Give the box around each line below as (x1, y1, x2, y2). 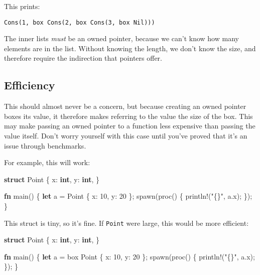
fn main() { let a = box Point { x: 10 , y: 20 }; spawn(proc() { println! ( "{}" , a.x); (4, 251, 255, 261)
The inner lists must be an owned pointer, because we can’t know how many (4, 33, 239, 44)
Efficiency (4, 77, 55, 93)
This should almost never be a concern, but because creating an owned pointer (4, 101, 246, 111)
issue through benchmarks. (4, 140, 86, 151)
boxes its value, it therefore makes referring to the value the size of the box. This (4, 110, 253, 121)
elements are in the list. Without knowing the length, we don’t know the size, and (4, 43, 256, 53)
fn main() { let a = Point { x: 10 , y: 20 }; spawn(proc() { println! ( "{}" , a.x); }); (4, 191, 252, 201)
